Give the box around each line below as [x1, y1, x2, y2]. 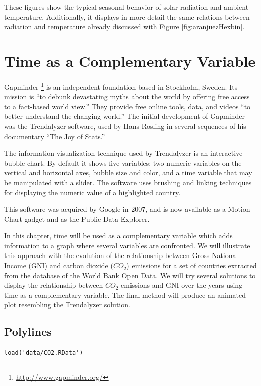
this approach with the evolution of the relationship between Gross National [4, 250, 238, 261]
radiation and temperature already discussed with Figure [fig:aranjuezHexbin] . [4, 21, 245, 32]
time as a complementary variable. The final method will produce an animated [4, 289, 246, 300]
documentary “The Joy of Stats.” [4, 131, 105, 141]
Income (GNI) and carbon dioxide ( [4, 260, 113, 271]
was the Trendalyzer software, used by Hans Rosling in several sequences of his [4, 120, 246, 131]
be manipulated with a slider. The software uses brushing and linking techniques [4, 177, 252, 187]
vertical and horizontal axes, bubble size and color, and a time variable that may [4, 167, 252, 178]
